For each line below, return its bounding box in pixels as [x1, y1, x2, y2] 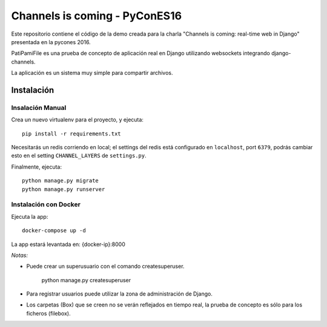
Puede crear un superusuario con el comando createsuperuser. [26, 263, 185, 270]
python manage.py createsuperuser [41, 276, 131, 283]
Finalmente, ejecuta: [11, 163, 62, 170]
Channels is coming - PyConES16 [11, 9, 182, 22]
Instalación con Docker [11, 200, 81, 209]
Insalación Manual [11, 103, 67, 112]
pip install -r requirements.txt [22, 130, 121, 137]
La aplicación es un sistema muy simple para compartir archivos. [11, 70, 173, 77]
